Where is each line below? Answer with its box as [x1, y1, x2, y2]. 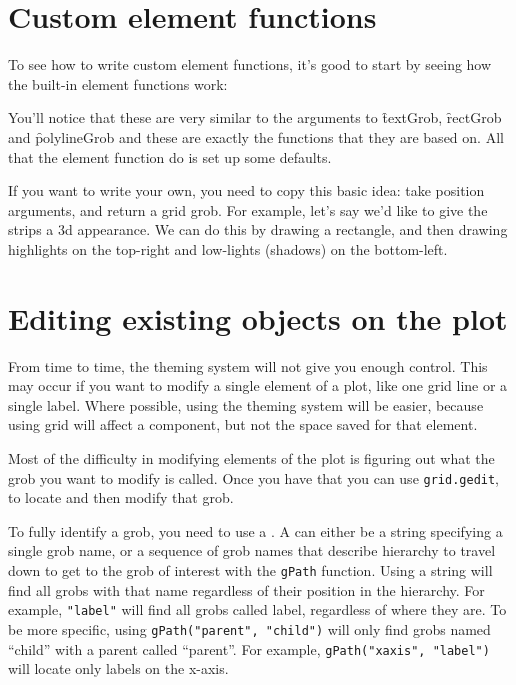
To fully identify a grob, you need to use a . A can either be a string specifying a [8, 520, 503, 541]
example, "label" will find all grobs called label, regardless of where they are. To [8, 599, 507, 620]
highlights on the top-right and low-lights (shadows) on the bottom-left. [8, 238, 448, 259]
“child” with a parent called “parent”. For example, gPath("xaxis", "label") [8, 638, 490, 659]
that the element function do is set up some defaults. [8, 146, 332, 167]
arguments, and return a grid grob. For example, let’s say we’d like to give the [8, 199, 488, 220]
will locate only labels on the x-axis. [8, 658, 229, 679]
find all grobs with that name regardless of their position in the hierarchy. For [8, 579, 485, 600]
